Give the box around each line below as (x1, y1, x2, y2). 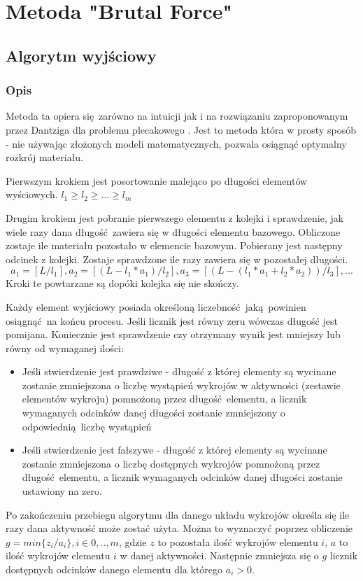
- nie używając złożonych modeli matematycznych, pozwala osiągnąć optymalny (6, 136, 347, 150)
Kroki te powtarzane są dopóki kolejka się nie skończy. (6, 276, 239, 290)
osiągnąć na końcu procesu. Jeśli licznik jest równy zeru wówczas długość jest (6, 313, 338, 328)
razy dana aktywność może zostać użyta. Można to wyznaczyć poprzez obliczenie (6, 521, 353, 535)
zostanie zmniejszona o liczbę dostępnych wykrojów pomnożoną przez (22, 456, 320, 470)
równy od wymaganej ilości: (6, 340, 124, 355)
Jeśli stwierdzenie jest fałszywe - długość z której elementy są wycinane (22, 442, 327, 457)
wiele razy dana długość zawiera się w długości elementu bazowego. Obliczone (6, 224, 341, 239)
